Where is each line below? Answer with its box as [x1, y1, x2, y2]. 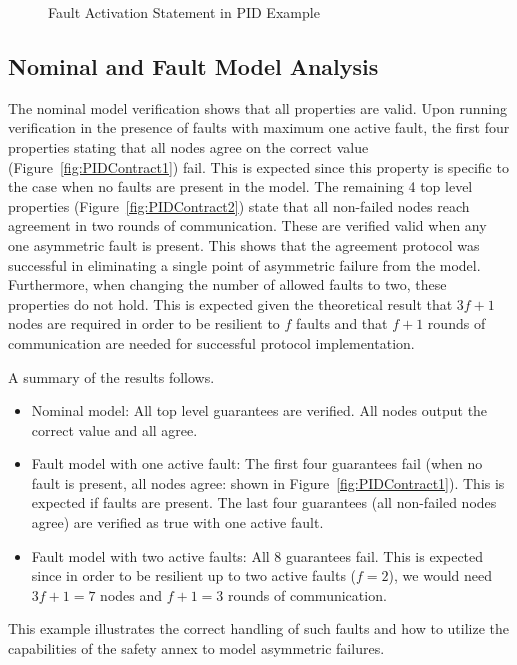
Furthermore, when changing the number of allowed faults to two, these [8, 274, 447, 295]
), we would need [388, 565, 493, 586]
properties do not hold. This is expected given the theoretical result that [8, 293, 453, 314]
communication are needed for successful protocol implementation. [8, 332, 415, 353]
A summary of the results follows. [8, 366, 215, 387]
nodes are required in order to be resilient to [8, 313, 280, 334]
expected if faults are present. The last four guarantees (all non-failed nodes [31, 492, 497, 513]
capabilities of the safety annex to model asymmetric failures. [8, 638, 385, 659]
